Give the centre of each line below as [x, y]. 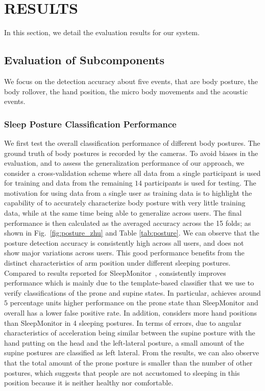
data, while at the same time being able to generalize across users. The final [123, 213]
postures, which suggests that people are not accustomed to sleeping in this [122, 372]
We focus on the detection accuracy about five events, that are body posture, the [131, 81]
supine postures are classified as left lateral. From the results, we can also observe [132, 353]
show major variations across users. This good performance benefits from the [124, 253]
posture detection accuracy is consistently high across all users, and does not [124, 242]
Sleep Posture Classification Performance [90, 124]
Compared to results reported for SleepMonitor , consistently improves [115, 272]
